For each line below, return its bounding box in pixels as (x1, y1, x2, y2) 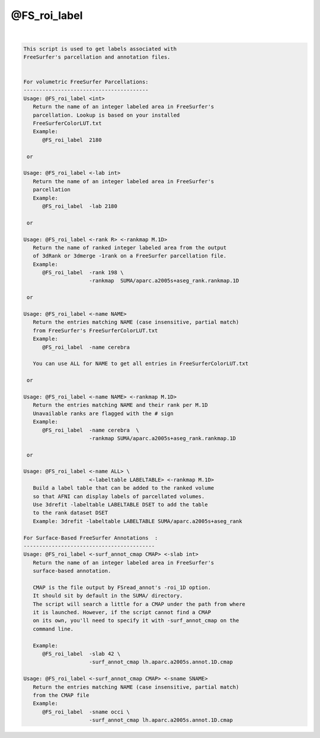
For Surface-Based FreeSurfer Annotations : (23, 534, 158, 541)
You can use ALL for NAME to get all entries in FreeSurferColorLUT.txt (33, 360, 249, 367)
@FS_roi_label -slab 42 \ (42, 650, 121, 657)
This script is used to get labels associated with (23, 45, 177, 52)
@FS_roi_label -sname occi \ (42, 708, 130, 715)
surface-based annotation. (33, 567, 111, 575)
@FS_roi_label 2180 (42, 136, 102, 143)
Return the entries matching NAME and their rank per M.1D (33, 402, 208, 409)
